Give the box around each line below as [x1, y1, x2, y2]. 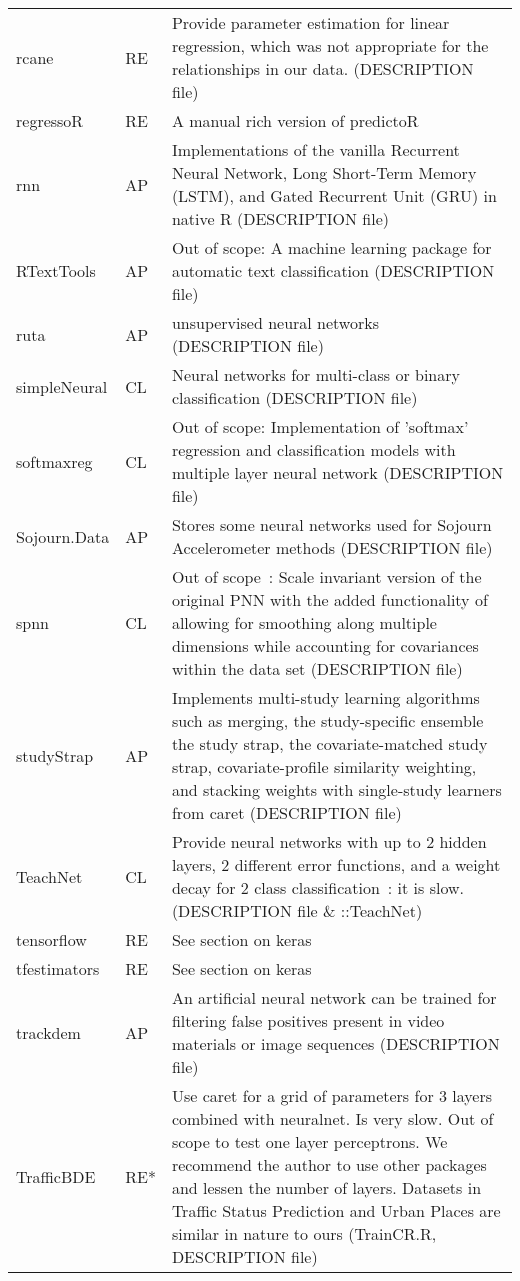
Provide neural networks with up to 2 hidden [171, 830, 487, 853]
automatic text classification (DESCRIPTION [171, 259, 495, 282]
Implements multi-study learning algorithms [171, 686, 480, 709]
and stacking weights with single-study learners [171, 778, 502, 801]
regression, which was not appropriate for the [171, 34, 489, 57]
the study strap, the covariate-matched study [171, 732, 488, 755]
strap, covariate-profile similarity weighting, [171, 755, 477, 778]
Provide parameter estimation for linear [171, 11, 450, 34]
